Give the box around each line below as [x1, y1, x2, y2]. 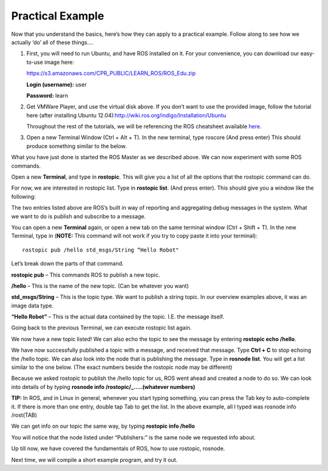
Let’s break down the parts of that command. [11, 260, 124, 267]
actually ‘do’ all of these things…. [11, 38, 94, 46]
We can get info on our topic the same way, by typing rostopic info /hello [11, 422, 196, 430]
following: [11, 193, 36, 200]
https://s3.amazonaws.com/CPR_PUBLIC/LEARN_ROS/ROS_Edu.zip [26, 70, 196, 77]
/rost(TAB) [11, 411, 38, 419]
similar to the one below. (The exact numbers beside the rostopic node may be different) [11, 363, 233, 371]
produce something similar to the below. [26, 142, 127, 150]
